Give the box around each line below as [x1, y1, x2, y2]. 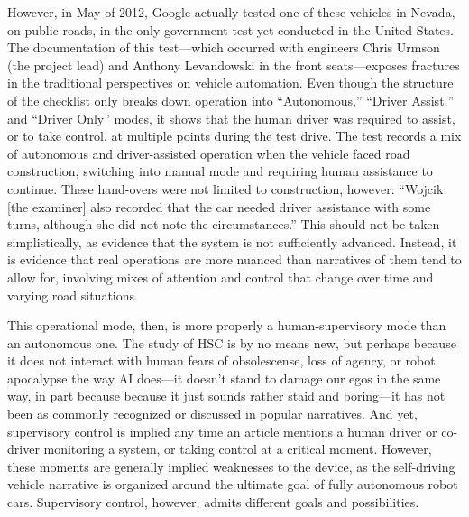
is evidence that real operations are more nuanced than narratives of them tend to [7, 250, 462, 269]
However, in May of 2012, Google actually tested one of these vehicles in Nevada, [7, 3, 455, 21]
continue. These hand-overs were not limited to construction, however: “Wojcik [7, 179, 444, 198]
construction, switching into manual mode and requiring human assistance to [7, 162, 433, 180]
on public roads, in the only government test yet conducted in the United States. [7, 20, 454, 39]
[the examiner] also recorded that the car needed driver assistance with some [7, 197, 431, 216]
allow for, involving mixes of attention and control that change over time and [7, 267, 434, 286]
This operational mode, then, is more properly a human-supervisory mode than [7, 316, 446, 335]
